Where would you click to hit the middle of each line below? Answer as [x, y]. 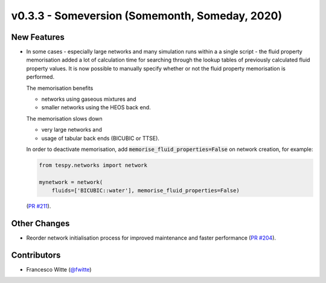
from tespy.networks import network [93, 165]
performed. [40, 77]
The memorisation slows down [64, 118]
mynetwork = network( [71, 182]
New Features [38, 37]
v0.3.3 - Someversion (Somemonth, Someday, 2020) [147, 16]
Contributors [36, 255]
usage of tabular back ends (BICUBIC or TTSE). [101, 138]
